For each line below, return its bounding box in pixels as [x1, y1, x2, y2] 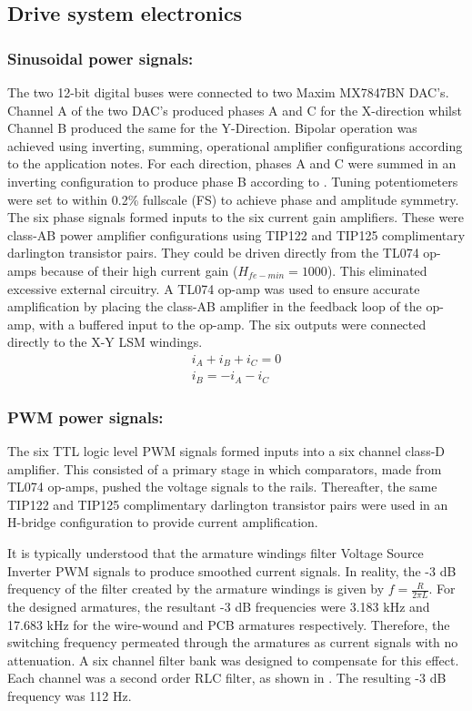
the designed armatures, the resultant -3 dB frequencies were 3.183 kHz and [7, 597, 430, 616]
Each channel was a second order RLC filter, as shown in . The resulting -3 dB [7, 668, 447, 687]
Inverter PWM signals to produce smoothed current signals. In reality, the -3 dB [7, 561, 457, 580]
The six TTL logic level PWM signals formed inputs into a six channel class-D [7, 442, 446, 461]
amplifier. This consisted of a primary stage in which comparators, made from [7, 459, 442, 478]
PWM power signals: [7, 405, 164, 428]
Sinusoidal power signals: [7, 46, 194, 69]
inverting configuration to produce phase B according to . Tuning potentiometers [7, 171, 458, 190]
